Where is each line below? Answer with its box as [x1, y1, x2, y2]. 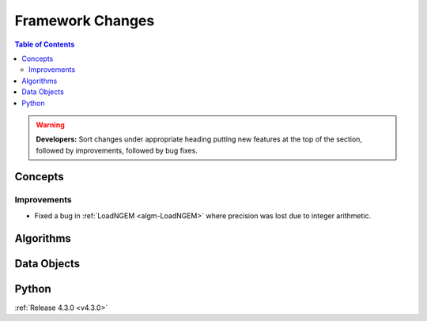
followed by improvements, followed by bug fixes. [36, 145, 198, 155]
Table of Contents [14, 40, 75, 49]
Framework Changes [14, 12, 155, 29]
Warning [36, 119, 65, 130]
